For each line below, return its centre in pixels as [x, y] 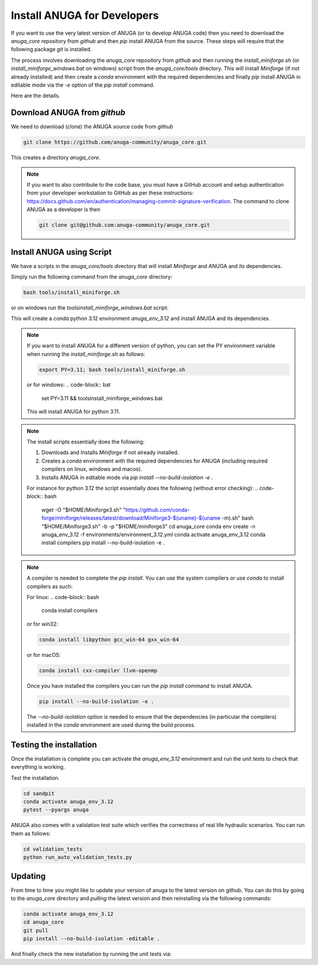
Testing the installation [54, 744]
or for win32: [42, 624]
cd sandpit [39, 793]
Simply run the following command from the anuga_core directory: [92, 276]
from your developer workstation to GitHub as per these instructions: [110, 193]
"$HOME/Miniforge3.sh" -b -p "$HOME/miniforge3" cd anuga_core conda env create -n [148, 526]
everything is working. [38, 767]
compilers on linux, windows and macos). [92, 469]
